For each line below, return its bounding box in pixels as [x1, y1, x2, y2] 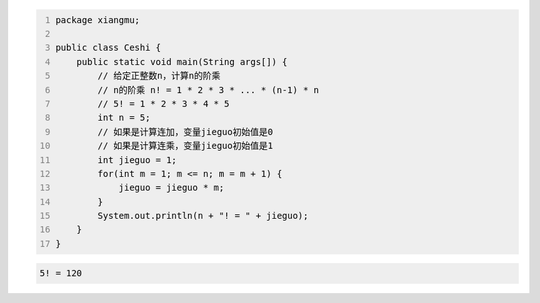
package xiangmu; [55, 14, 140, 25]
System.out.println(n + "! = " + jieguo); [97, 210, 309, 222]
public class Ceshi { [55, 42, 162, 54]
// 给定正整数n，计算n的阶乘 [97, 70, 221, 82]
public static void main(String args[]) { [76, 56, 288, 67]
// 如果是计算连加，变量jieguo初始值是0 [97, 126, 274, 137]
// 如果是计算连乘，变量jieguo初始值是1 [97, 140, 274, 152]
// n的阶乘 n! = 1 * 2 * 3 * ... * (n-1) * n [97, 84, 320, 95]
